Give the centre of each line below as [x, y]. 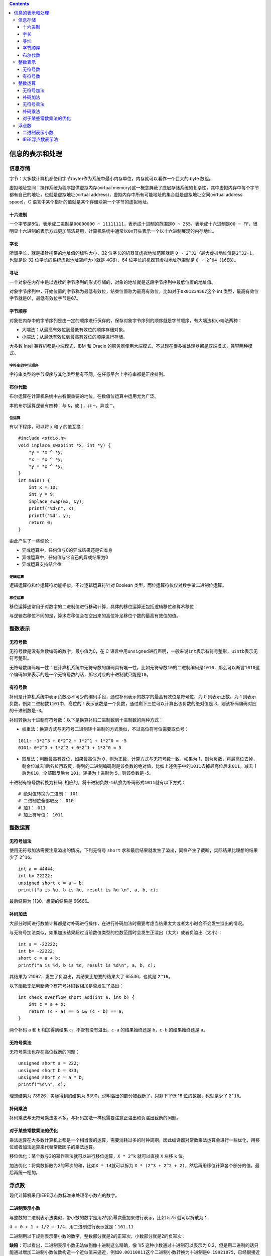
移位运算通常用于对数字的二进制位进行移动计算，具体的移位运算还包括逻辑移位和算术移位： [104, 606]
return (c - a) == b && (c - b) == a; [76, 1011]
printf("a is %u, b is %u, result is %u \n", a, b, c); [88, 890]
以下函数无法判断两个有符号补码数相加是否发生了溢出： [66, 986]
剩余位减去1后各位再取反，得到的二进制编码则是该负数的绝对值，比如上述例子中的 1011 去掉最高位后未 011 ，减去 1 [139, 766]
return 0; [40, 523]
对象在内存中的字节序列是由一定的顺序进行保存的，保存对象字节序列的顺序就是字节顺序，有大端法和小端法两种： [126, 320]
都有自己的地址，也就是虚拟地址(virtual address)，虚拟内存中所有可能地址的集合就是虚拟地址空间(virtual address [126, 195]
